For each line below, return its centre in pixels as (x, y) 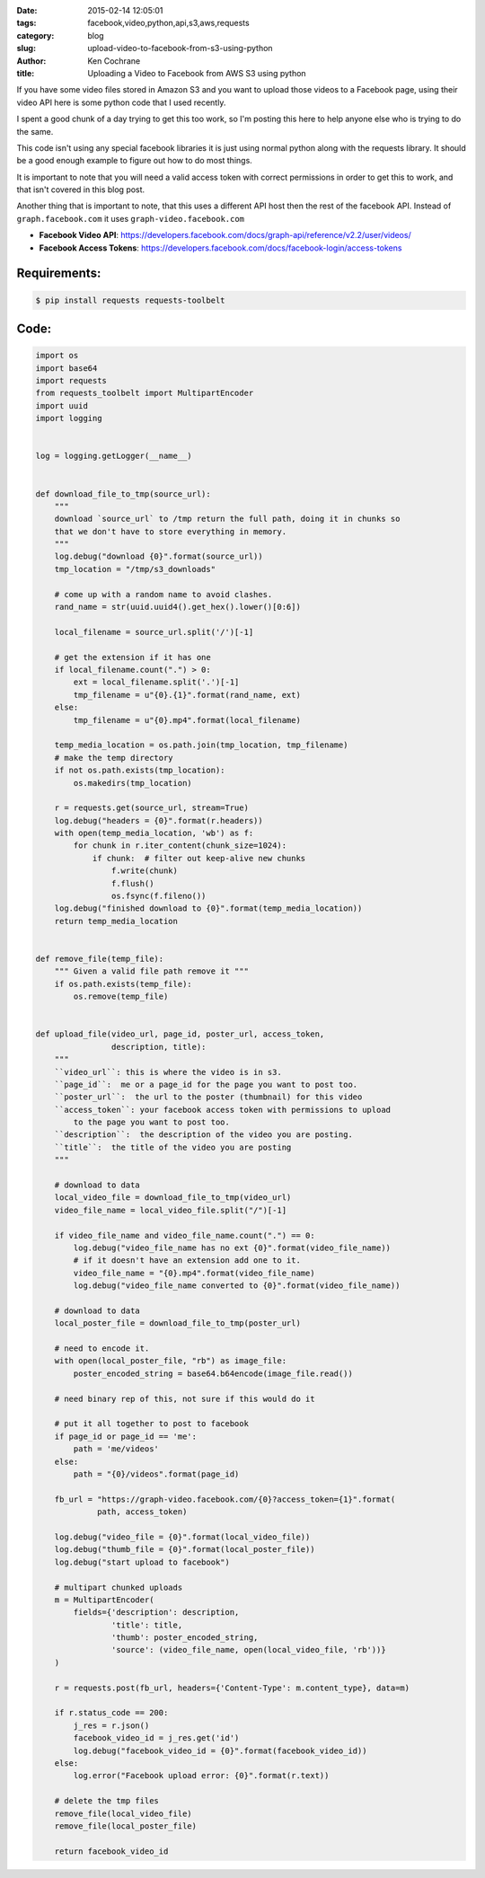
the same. (35, 131)
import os (57, 356)
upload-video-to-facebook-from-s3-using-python (180, 48)
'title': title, (147, 1625)
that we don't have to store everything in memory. (171, 531)
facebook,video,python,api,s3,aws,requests (169, 23)
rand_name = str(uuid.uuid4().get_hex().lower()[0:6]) (177, 607)
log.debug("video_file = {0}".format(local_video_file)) (182, 1537)
